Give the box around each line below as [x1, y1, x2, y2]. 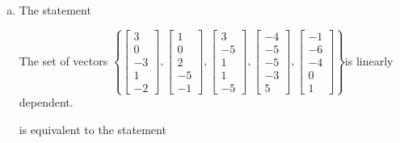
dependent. [19, 94, 74, 111]
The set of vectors [19, 52, 108, 69]
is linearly [344, 52, 394, 69]
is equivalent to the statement [19, 120, 166, 137]
